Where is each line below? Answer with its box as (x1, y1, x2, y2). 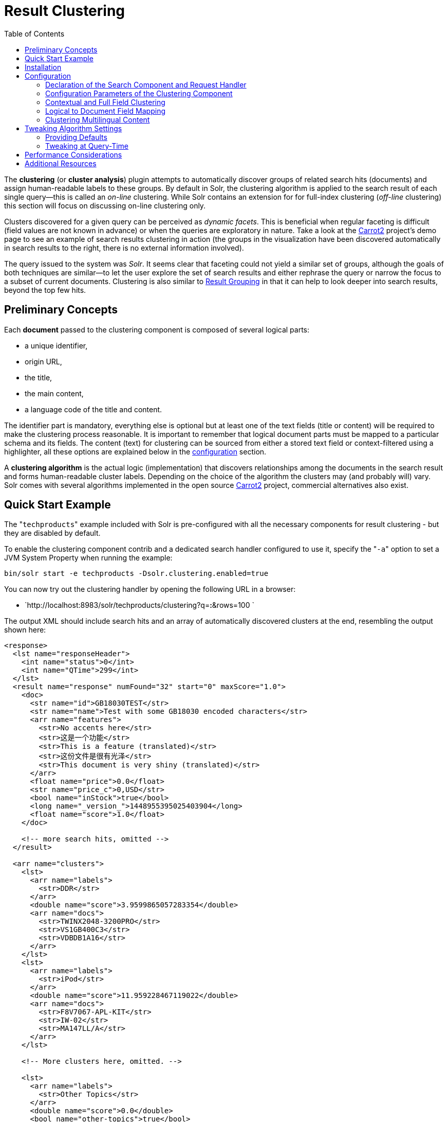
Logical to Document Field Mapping (45, 106, 165, 115)
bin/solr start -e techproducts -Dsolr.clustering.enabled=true (4, 569, 269, 578)
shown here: (4, 625, 46, 635)
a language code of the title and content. (25, 405, 162, 414)
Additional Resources (25, 159, 97, 168)
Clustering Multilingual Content (45, 115, 150, 124)
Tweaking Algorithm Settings (25, 124, 122, 133)
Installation (25, 62, 62, 72)
